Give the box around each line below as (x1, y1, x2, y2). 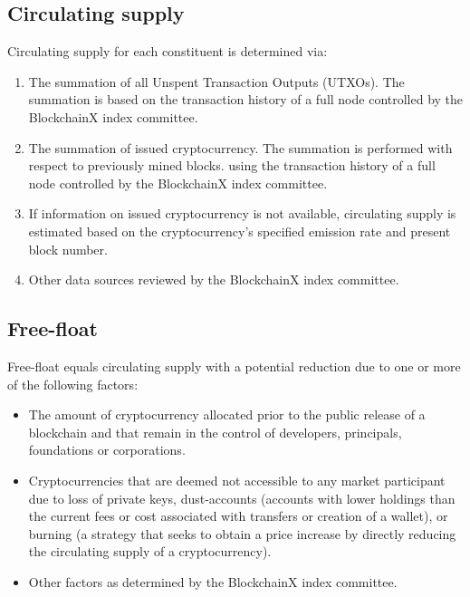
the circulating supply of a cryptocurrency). (28, 542, 272, 561)
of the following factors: (7, 374, 139, 393)
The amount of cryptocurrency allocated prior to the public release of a (28, 405, 426, 424)
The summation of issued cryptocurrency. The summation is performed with (28, 138, 453, 157)
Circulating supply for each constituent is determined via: (7, 42, 328, 61)
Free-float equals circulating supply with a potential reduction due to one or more (7, 356, 461, 375)
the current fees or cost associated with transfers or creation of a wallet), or (28, 506, 448, 525)
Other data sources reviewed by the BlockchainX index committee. (28, 270, 399, 289)
